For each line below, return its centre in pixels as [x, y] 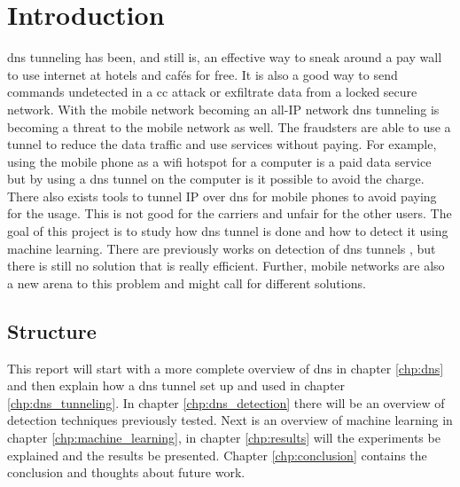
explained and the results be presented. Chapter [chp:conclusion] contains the [217, 455]
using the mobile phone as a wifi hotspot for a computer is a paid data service [219, 161]
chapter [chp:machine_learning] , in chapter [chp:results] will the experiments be [224, 438]
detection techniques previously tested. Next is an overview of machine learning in [230, 420]
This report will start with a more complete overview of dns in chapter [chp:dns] [226, 368]
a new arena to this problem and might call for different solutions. [187, 283]
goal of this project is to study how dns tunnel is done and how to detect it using [228, 231]
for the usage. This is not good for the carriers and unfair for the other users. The [230, 213]
